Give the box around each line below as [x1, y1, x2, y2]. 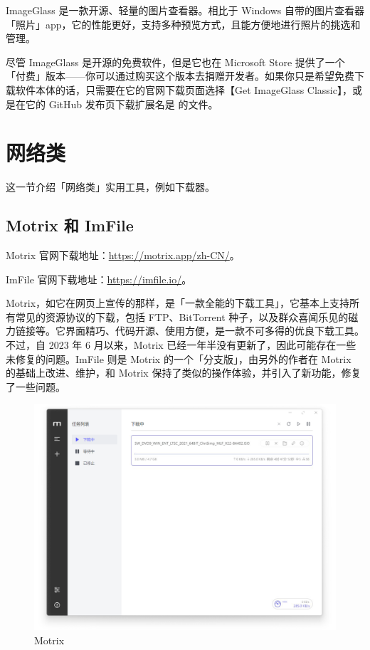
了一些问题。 [6, 379, 65, 394]
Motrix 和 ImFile [6, 214, 134, 236]
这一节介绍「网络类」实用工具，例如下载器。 [6, 179, 215, 194]
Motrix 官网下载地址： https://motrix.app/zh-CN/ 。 [6, 248, 240, 263]
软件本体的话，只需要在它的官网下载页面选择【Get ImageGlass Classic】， [15, 82, 352, 97]
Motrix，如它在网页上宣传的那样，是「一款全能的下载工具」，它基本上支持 [6, 295, 350, 310]
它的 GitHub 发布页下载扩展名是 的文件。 [25, 96, 218, 111]
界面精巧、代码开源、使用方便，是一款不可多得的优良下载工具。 [65, 323, 364, 338]
